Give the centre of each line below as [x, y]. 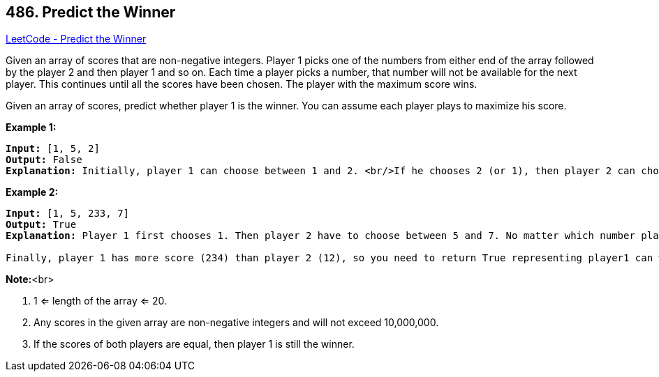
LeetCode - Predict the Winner [76, 39]
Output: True [41, 225]
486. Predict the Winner [91, 12]
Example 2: [32, 192]
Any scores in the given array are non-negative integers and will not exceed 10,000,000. [236, 323]
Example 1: [31, 128]
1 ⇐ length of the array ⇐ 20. [101, 301]
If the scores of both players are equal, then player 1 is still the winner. [194, 344]
